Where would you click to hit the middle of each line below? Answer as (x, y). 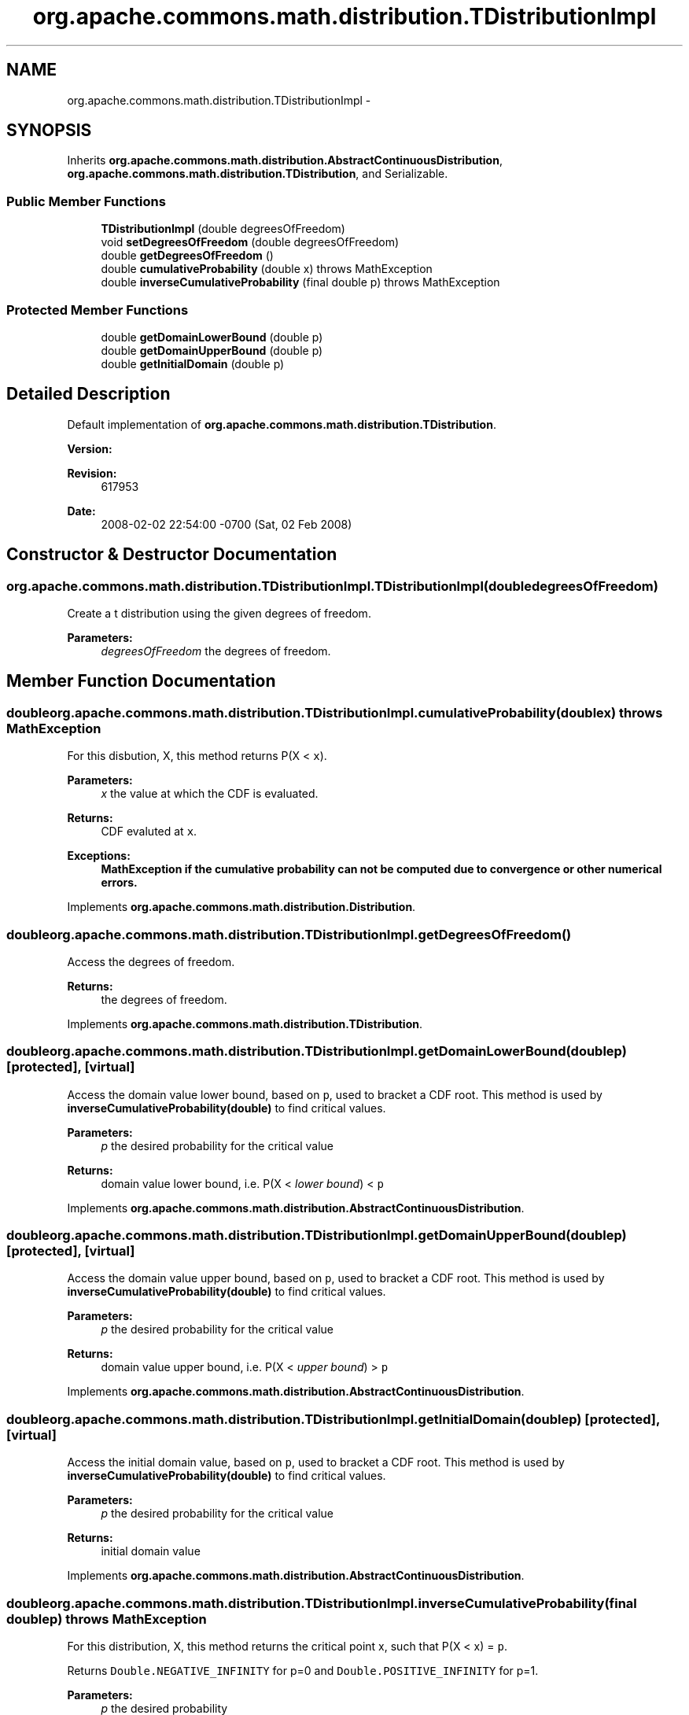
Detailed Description (88, 394)
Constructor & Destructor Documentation (172, 555)
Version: (90, 448)
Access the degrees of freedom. (151, 961)
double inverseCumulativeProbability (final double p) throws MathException (300, 282)
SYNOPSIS (49, 131)
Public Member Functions (86, 201)
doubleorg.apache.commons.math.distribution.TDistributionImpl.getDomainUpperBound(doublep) (317, 1236)
